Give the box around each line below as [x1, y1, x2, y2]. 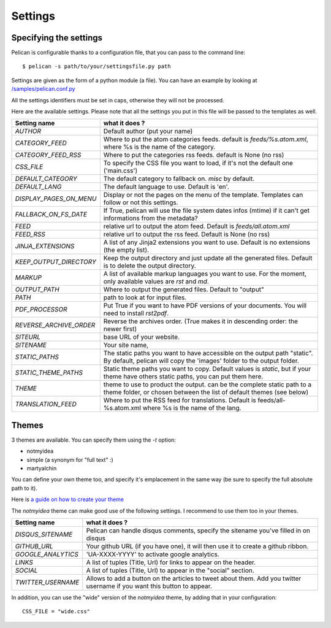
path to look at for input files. [103, 293, 187, 302]
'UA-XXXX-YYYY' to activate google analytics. [86, 550, 220, 559]
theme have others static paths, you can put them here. [103, 372, 264, 381]
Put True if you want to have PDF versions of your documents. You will [103, 301, 306, 310]
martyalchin [26, 465, 57, 472]
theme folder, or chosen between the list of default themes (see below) [103, 388, 309, 397]
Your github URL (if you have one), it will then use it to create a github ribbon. [86, 542, 309, 551]
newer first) [103, 325, 137, 334]
